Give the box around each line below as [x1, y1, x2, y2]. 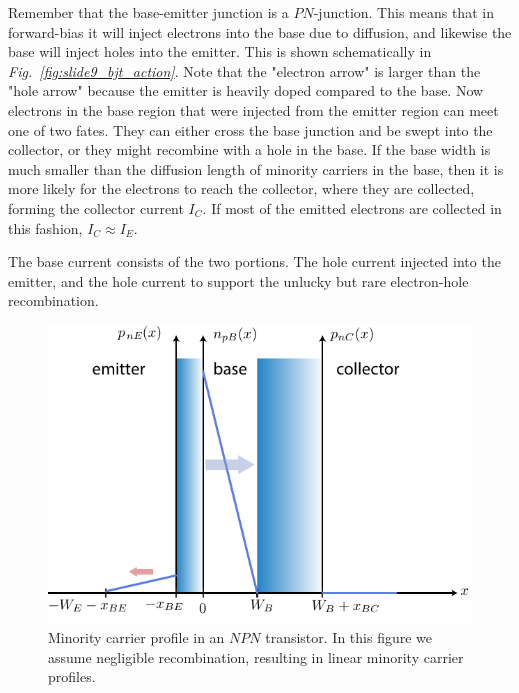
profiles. [48, 666, 96, 687]
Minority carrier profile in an [48, 627, 225, 648]
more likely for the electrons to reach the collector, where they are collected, [8, 178, 475, 199]
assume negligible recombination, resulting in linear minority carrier [48, 646, 464, 667]
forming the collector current [8, 197, 184, 218]
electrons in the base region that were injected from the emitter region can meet [8, 99, 499, 120]
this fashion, [8, 217, 83, 238]
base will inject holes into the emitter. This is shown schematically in [8, 41, 432, 62]
